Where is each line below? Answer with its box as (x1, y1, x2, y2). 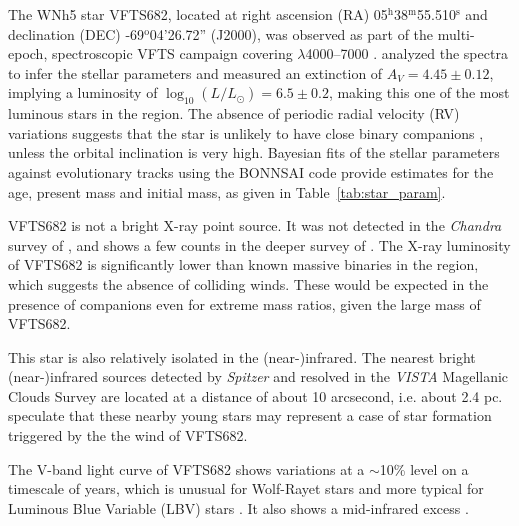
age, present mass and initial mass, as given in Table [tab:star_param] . (8, 181, 446, 202)
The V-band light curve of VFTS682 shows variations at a (8, 458, 365, 479)
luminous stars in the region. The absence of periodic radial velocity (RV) (8, 103, 460, 124)
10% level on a (379, 458, 469, 479)
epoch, (8, 43, 48, 64)
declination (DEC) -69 (8, 23, 145, 44)
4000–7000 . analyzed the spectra (305, 43, 508, 64)
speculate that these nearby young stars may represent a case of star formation (8, 405, 492, 426)
